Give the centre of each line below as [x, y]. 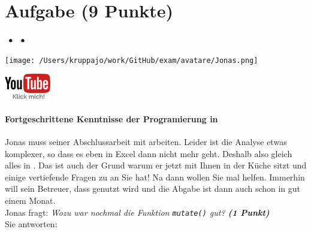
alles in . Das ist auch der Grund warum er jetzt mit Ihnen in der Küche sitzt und [156, 165]
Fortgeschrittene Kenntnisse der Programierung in [111, 118]
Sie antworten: [31, 224]
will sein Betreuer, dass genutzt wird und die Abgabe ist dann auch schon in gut [153, 189]
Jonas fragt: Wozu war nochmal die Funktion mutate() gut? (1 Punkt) [137, 212]
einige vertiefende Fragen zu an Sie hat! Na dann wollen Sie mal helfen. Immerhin [155, 177]
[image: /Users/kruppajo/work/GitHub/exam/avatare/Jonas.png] [132, 60]
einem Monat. [30, 200]
